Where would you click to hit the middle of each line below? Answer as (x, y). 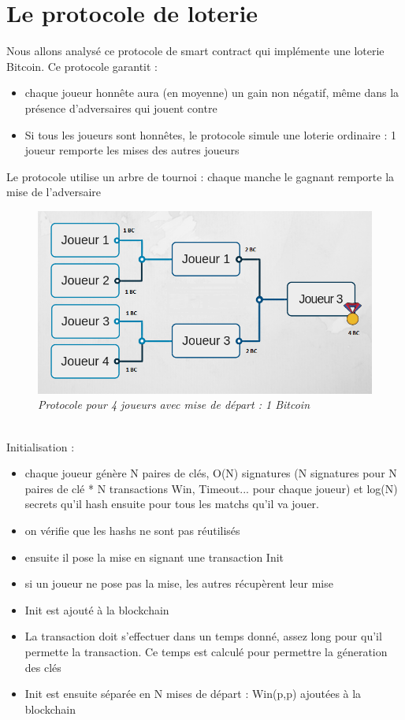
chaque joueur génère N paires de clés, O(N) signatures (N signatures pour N (211, 473)
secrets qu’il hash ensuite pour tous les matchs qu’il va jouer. (172, 504)
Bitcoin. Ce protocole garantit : (82, 66)
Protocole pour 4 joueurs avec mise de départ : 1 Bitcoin (174, 405)
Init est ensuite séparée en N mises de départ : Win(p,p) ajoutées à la (193, 694)
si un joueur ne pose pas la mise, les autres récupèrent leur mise (179, 583)
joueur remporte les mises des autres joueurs (132, 150)
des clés (43, 667)
